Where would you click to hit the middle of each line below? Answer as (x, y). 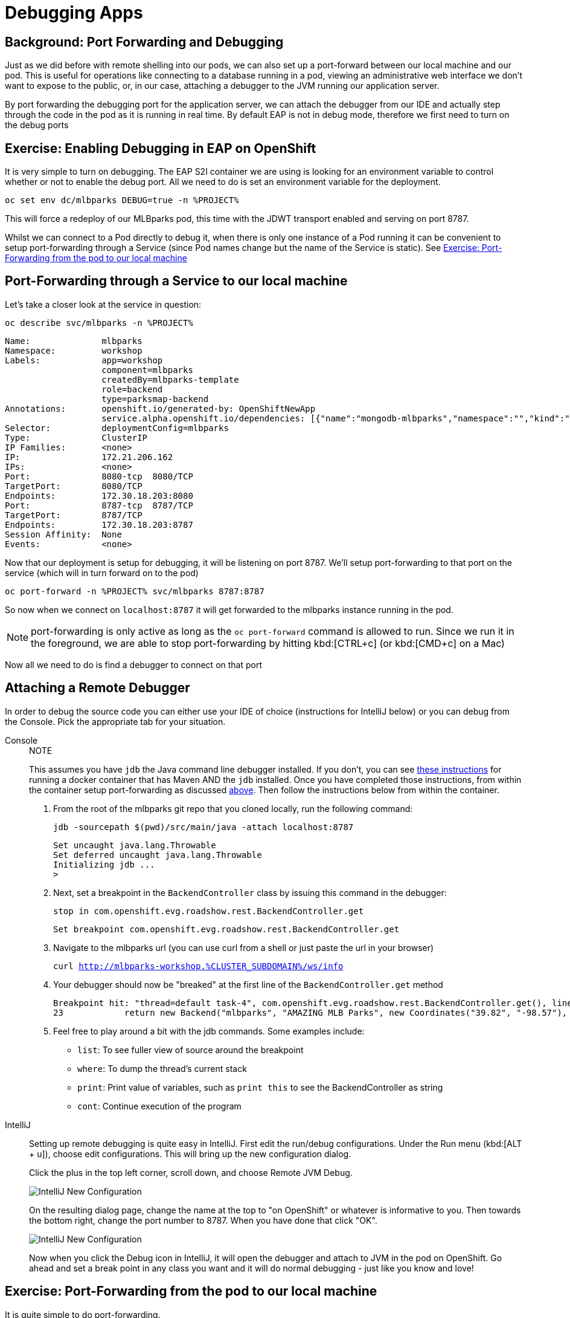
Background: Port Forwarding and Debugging (144, 42)
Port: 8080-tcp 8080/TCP (99, 476)
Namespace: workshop (74, 350)
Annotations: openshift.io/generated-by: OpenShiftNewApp (160, 408)
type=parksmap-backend (155, 399)
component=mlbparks (147, 370)
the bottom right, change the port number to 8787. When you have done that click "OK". (203, 1220)
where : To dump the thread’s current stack (162, 1068)
